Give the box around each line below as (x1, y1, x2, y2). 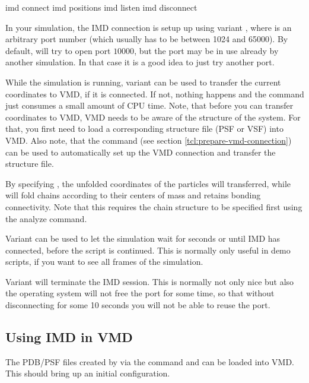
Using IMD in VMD (5, 328, 133, 346)
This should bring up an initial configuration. (5, 367, 170, 379)
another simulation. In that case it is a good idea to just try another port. (5, 56, 275, 68)
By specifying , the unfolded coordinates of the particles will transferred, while (5, 177, 291, 189)
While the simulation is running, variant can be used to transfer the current (5, 75, 281, 88)
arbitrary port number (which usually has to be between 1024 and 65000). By (5, 33, 288, 45)
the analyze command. (5, 212, 87, 224)
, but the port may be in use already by (134, 44, 279, 56)
